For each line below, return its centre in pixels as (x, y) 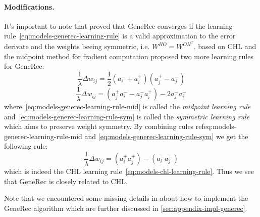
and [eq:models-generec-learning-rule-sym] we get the (166, 136)
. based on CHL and (225, 46)
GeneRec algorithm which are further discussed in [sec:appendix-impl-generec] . (126, 208)
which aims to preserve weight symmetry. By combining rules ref (104, 126)
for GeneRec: (24, 66)
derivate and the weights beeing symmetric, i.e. (77, 46)
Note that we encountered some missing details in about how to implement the (126, 198)
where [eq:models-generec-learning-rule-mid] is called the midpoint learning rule (127, 106)
